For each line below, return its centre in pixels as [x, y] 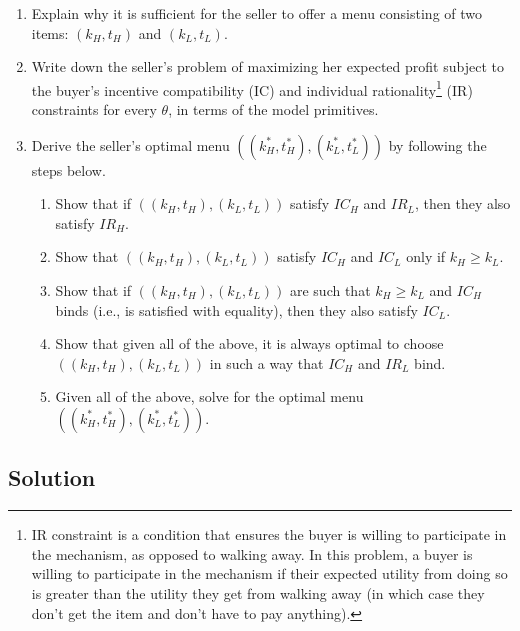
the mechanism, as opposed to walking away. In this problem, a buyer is [252, 553]
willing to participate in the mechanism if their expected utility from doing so [269, 573]
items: [50, 32]
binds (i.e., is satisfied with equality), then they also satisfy [236, 309]
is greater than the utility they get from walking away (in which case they [258, 592]
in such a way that [266, 362]
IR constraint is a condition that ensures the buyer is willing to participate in [269, 534]
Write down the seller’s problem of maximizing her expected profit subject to [267, 66]
